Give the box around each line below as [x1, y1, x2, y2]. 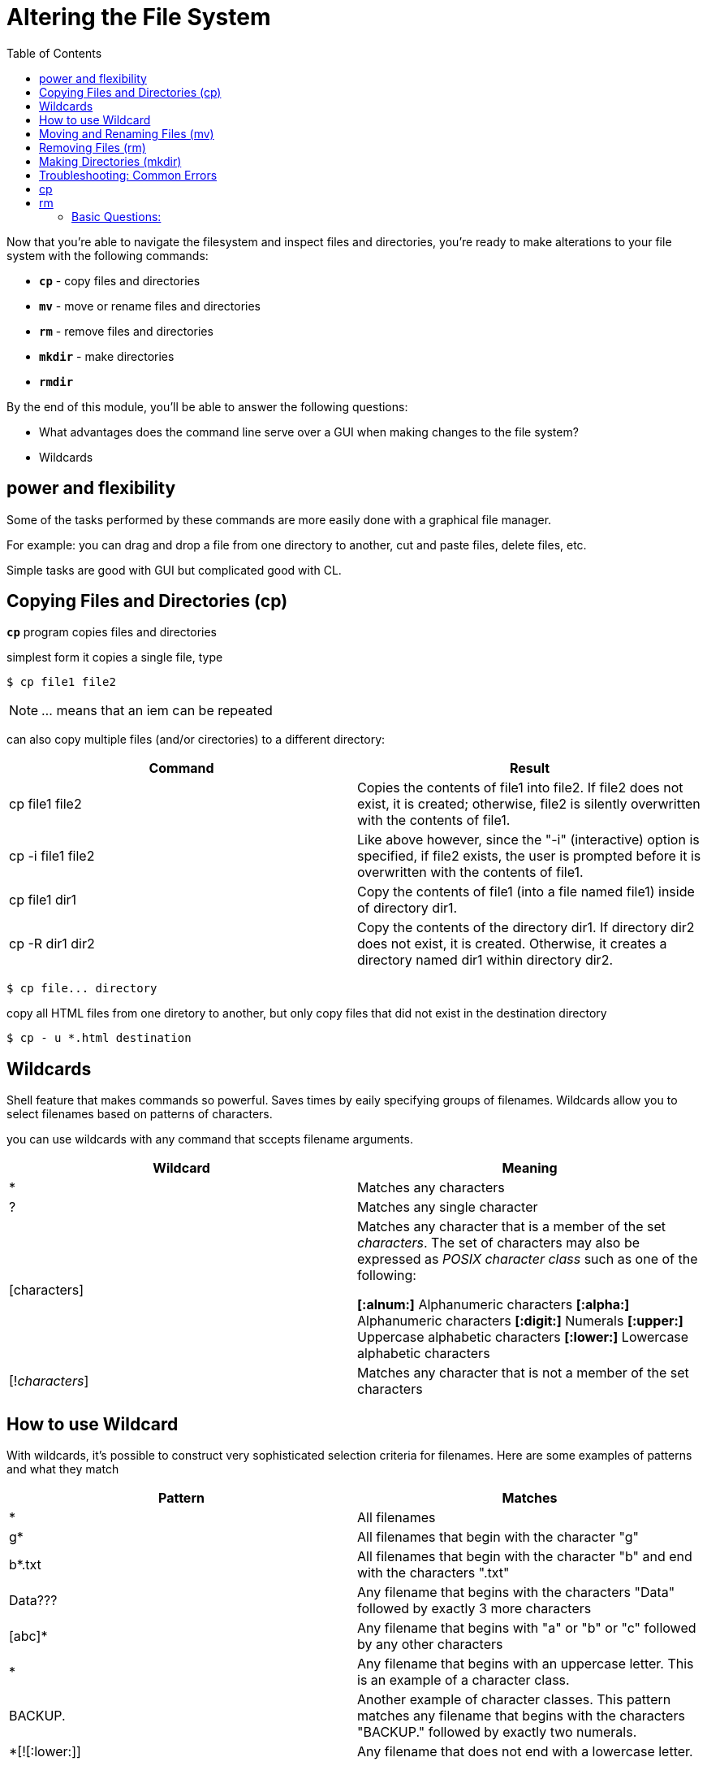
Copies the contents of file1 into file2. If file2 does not [357, 779, 683, 796]
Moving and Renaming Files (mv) [39, 126, 214, 141]
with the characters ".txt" [357, 1564, 510, 1582]
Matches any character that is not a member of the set [357, 1365, 689, 1382]
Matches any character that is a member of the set [357, 1218, 666, 1235]
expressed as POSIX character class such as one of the [357, 1251, 698, 1268]
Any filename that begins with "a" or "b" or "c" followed [357, 1620, 696, 1637]
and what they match [6, 1462, 119, 1477]
